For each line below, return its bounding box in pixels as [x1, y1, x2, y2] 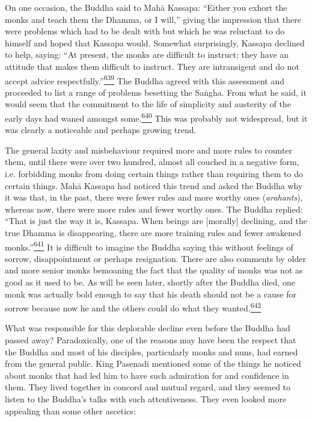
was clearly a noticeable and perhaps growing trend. [5, 123, 197, 136]
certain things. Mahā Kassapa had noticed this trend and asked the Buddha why [5, 179, 303, 192]
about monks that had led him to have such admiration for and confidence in [5, 369, 289, 381]
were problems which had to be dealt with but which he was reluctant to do [5, 25, 285, 37]
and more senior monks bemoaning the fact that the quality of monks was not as [5, 264, 303, 276]
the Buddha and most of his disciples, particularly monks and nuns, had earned [5, 345, 298, 358]
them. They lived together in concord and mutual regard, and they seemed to [5, 381, 291, 393]
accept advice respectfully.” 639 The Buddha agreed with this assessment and [5, 72, 285, 87]
